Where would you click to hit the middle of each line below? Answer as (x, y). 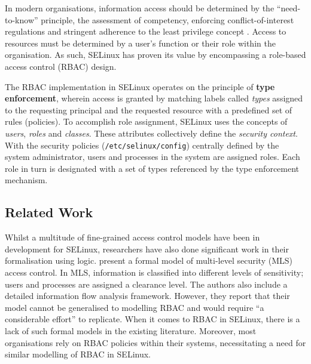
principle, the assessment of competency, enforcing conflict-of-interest (167, 19)
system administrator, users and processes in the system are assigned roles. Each (153, 157)
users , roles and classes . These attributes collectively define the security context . (151, 133)
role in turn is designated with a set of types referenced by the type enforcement (152, 168)
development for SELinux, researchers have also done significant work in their (147, 249)
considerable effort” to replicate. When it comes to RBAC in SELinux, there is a (153, 319)
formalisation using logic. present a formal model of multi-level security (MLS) (149, 260)
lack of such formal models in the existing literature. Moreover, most (131, 330)
